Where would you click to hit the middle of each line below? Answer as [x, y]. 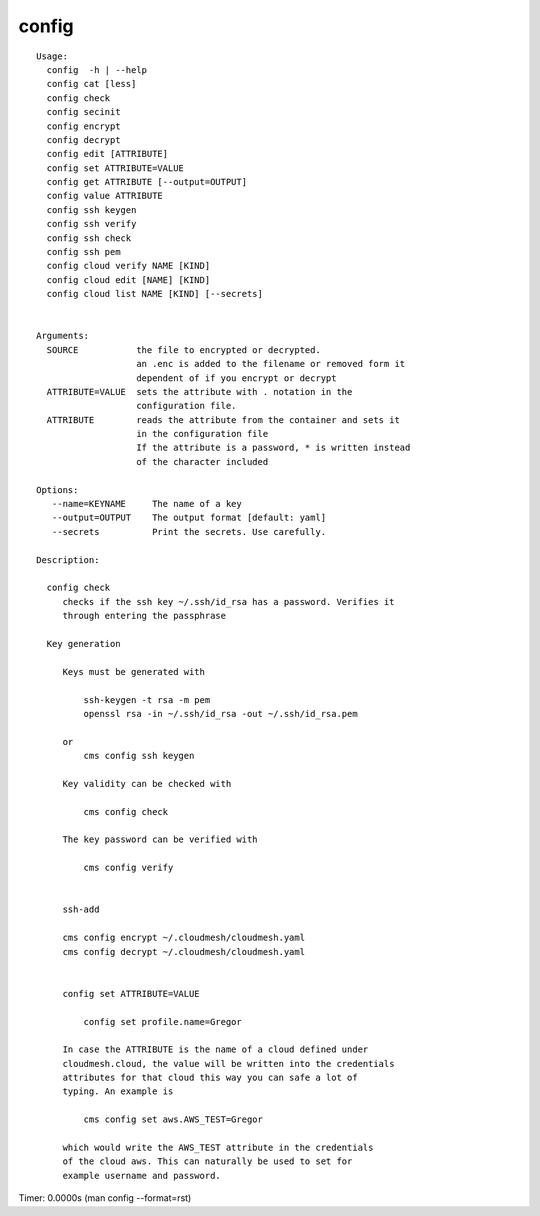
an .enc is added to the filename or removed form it [271, 364]
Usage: [52, 56]
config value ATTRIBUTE [105, 196]
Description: [68, 559]
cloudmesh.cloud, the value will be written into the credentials [228, 1063]
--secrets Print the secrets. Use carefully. [189, 531]
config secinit [83, 112]
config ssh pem [83, 252]
